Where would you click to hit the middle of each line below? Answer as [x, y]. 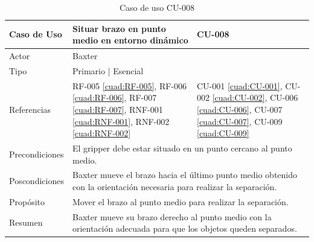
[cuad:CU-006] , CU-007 [240, 109]
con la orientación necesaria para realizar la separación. [175, 186]
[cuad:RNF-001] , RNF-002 [121, 121]
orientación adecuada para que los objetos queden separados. [184, 228]
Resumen [26, 222]
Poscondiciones [37, 181]
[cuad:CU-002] [239, 97]
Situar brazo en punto [119, 28]
